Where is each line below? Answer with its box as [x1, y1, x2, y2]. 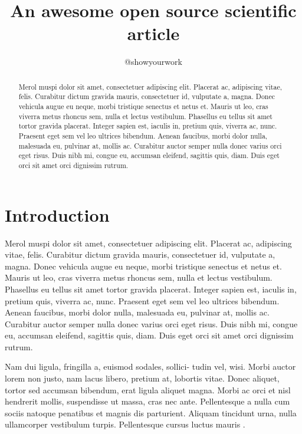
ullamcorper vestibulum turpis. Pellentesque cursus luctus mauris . [5, 418, 245, 430]
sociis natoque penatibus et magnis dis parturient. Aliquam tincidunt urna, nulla [5, 406, 297, 419]
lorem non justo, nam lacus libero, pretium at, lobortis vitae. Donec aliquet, [5, 372, 280, 384]
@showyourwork [124, 55, 182, 68]
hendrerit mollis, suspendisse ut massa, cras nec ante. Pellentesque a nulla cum [5, 395, 290, 407]
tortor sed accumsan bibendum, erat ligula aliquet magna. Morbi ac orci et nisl [5, 383, 291, 396]
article [127, 21, 180, 45]
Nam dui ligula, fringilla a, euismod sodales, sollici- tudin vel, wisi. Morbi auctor [5, 360, 296, 373]
